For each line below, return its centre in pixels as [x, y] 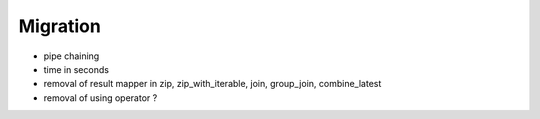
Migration [60, 26]
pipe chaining [71, 56]
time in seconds [76, 69]
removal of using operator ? [100, 97]
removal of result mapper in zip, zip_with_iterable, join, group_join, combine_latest [212, 84]
